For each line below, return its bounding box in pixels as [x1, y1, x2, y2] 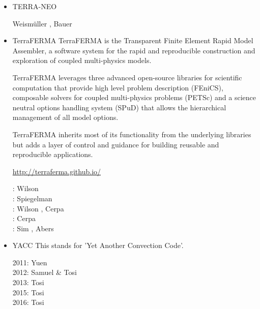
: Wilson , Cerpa [12, 203, 64, 213]
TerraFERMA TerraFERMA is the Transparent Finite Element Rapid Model [12, 35, 253, 46]
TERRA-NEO [12, 1, 57, 11]
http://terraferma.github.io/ [12, 166, 101, 176]
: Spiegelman [12, 193, 52, 203]
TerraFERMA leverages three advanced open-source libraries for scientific [12, 72, 242, 82]
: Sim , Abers [12, 223, 54, 233]
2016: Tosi [12, 297, 44, 307]
